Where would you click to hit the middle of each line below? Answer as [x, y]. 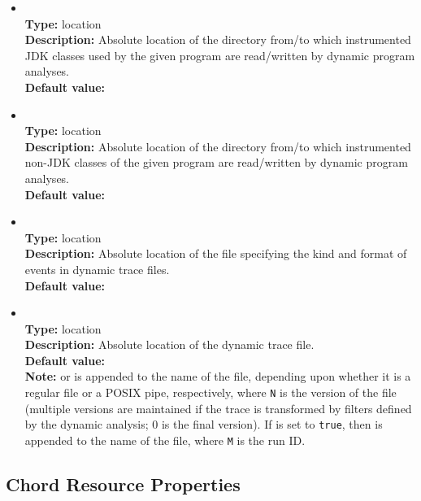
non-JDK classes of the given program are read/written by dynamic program [216, 162]
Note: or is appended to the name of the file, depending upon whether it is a [218, 376]
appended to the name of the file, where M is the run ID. [165, 440]
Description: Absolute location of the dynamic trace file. [169, 344]
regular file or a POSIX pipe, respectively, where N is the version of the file [210, 392]
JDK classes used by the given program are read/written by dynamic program [220, 55]
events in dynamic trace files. [97, 269]
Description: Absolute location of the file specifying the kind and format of [216, 253]
